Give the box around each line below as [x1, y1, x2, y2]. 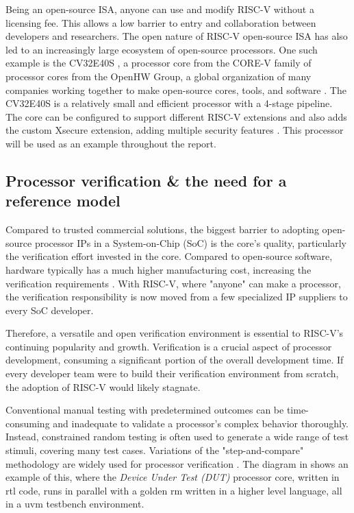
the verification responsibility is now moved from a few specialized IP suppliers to [5, 289, 348, 304]
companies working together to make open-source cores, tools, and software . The [5, 82, 346, 97]
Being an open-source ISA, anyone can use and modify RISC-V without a [5, 2, 314, 16]
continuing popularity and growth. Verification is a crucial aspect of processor [5, 339, 332, 353]
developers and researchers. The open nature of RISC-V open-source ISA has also [5, 29, 348, 43]
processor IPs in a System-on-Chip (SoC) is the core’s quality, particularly [34, 235, 346, 250]
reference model [5, 190, 121, 211]
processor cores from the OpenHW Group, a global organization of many [5, 69, 312, 83]
